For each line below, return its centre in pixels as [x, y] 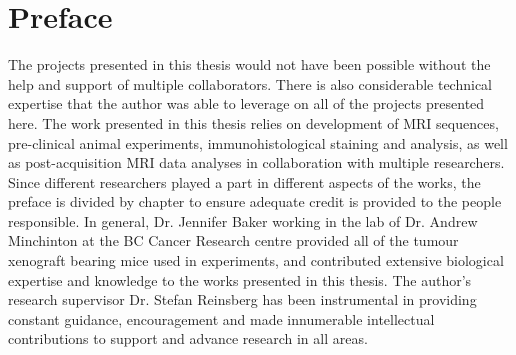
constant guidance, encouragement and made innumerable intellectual [221, 318]
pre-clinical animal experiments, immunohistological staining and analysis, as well [258, 142]
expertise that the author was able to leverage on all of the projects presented [246, 103]
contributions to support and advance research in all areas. [188, 338]
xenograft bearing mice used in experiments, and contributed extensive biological [256, 260]
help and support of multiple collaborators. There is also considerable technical [250, 83]
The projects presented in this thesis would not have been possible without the [249, 64]
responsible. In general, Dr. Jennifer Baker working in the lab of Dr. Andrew [243, 220]
